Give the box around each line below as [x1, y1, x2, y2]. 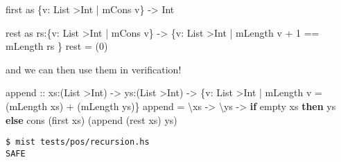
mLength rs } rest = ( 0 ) [6, 39, 108, 53]
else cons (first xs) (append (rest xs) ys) [6, 112, 177, 127]
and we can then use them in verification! [6, 62, 182, 76]
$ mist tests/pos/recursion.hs [6, 137, 150, 147]
